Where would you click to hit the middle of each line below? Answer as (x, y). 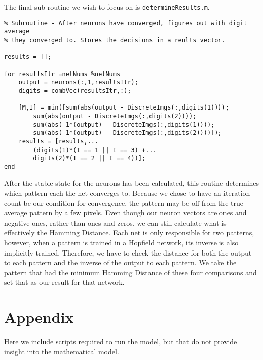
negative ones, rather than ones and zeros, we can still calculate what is (115, 222)
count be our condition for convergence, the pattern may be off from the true (124, 203)
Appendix (39, 317)
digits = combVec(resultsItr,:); (75, 91)
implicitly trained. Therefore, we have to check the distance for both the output (128, 252)
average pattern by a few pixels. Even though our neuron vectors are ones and (125, 213)
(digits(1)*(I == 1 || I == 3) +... (95, 150)
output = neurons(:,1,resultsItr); (78, 82)
